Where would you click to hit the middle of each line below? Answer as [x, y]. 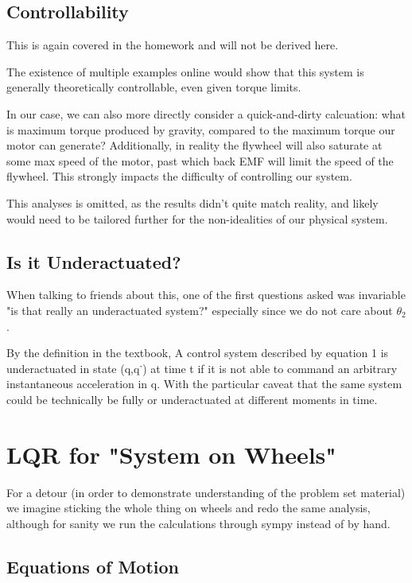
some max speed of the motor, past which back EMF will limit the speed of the [200, 160]
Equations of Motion [93, 566]
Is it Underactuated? [94, 261]
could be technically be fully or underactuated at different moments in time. [192, 399]
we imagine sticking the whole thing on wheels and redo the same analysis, [189, 508]
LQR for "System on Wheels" [171, 454]
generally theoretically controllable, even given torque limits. [154, 87]
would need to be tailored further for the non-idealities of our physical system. [197, 218]
